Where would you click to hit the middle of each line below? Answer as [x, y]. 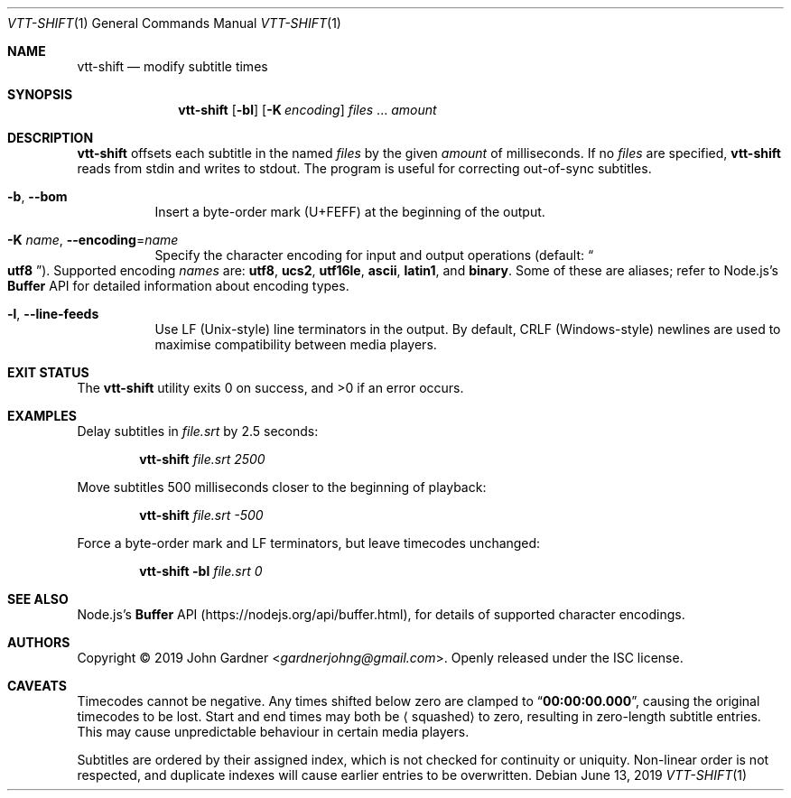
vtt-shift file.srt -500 [201, 515]
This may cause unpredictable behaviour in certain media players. [273, 732]
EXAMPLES [42, 416]
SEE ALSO [38, 599]
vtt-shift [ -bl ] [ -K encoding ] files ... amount [307, 110]
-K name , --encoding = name [93, 240]
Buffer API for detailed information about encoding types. [178, 286]
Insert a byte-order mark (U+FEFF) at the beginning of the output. [350, 212]
